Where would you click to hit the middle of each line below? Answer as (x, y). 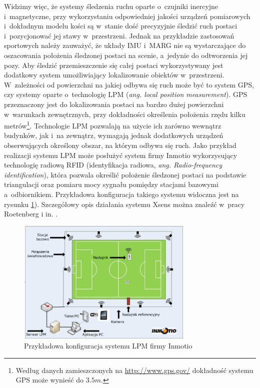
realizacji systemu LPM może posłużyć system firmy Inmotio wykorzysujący (121, 155)
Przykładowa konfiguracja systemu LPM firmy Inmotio (108, 346)
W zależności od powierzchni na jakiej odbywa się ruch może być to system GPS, (129, 84)
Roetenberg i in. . (31, 214)
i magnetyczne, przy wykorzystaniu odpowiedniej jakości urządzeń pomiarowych (127, 16)
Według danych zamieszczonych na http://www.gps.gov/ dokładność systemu (134, 370)
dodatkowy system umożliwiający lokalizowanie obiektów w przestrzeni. (114, 75)
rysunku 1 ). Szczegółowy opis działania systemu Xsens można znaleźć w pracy (124, 204)
